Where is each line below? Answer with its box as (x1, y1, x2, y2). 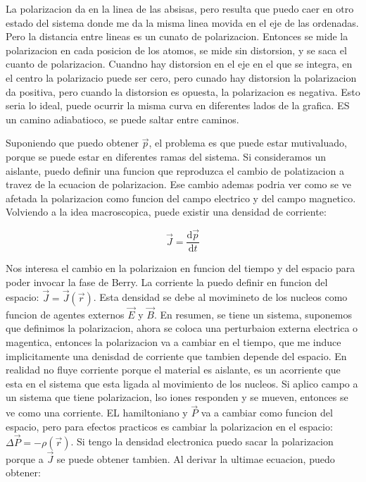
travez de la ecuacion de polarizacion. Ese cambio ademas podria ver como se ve (6, 177, 351, 192)
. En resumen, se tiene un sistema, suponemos (153, 307, 353, 321)
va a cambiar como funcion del (201, 405, 333, 420)
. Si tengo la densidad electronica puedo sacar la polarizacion (70, 434, 334, 449)
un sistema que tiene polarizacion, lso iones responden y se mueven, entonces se (6, 390, 348, 404)
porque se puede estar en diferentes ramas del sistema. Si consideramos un (6, 149, 326, 163)
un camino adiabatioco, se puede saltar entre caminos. (6, 111, 239, 126)
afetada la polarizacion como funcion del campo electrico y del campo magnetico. (6, 190, 356, 205)
